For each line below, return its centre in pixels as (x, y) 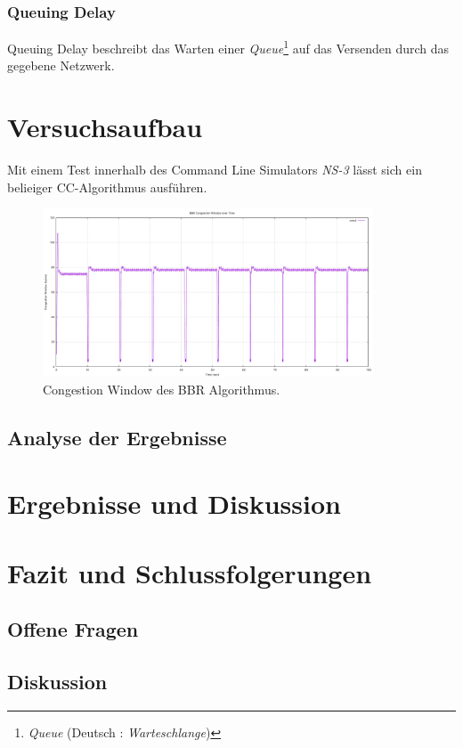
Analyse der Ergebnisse (117, 437)
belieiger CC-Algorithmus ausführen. (107, 187)
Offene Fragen (73, 629)
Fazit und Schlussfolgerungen (190, 572)
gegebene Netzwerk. (61, 65)
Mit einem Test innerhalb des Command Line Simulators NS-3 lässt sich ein (215, 170)
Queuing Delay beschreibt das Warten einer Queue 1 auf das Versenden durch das (228, 47)
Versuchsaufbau (105, 127)
